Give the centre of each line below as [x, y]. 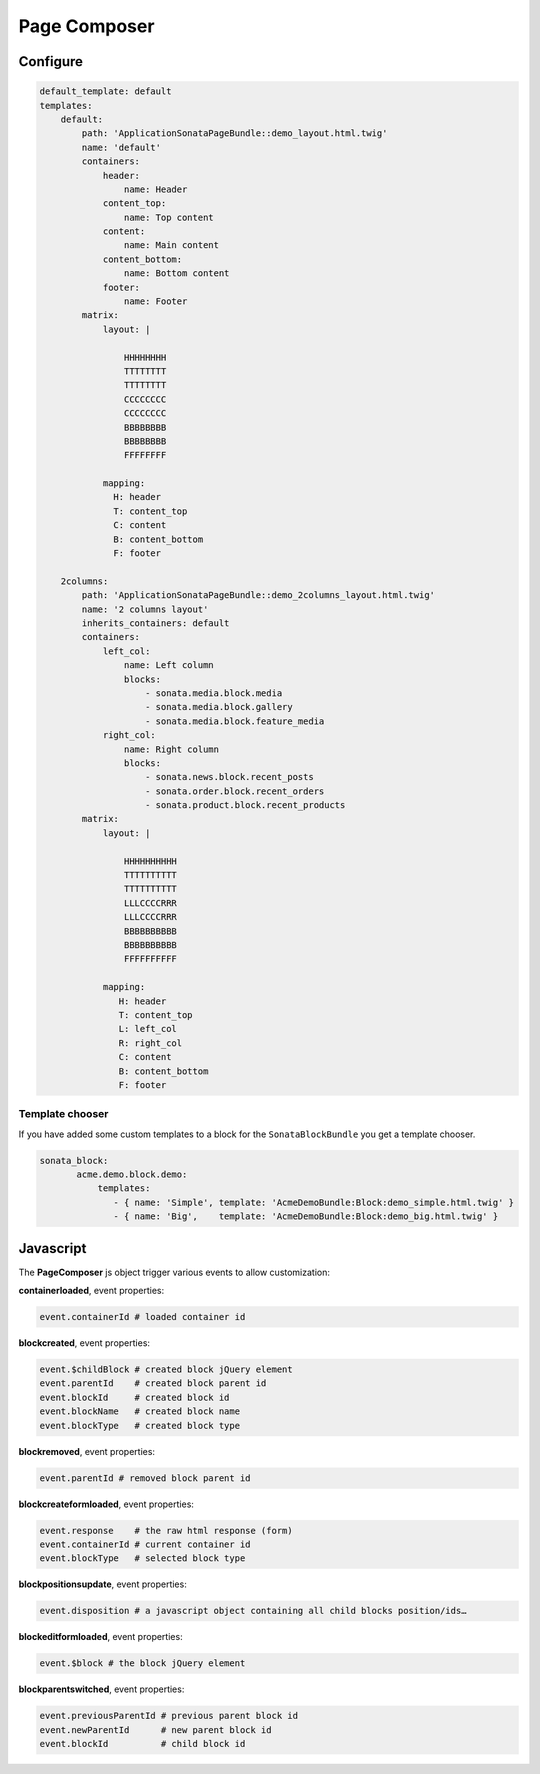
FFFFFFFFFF [150, 959]
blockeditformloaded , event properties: [101, 1637]
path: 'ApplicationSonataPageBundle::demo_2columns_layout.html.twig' [258, 595]
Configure [51, 61]
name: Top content [168, 217]
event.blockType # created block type [139, 1425]
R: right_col [150, 1043]
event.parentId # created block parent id [153, 1383]
